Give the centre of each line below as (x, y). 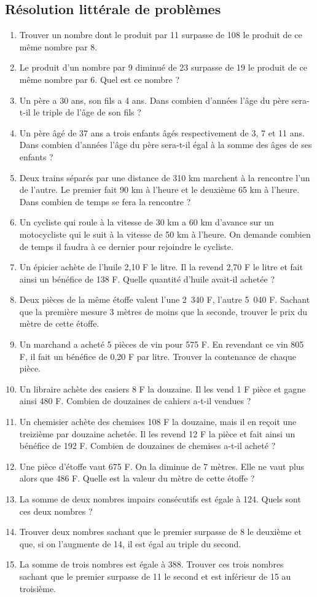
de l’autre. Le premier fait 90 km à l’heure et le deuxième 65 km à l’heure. (159, 189)
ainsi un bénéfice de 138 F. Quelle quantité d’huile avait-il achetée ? (147, 279)
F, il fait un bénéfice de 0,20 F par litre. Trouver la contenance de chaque (158, 356)
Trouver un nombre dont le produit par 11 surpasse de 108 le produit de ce (161, 35)
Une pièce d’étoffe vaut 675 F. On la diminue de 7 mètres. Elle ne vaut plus (162, 466)
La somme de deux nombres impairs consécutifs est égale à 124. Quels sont (160, 499)
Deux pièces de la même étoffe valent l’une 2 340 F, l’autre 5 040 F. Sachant (165, 299)
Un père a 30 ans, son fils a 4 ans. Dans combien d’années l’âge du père (154, 100)
